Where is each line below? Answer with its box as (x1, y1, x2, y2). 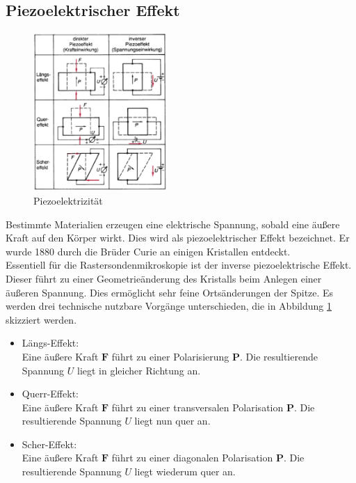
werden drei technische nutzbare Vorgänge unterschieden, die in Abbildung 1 (6, 299, 332, 313)
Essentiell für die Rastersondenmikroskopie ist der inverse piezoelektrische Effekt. (6, 258, 352, 272)
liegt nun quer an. (134, 413, 211, 428)
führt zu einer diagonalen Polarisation (111, 450, 273, 465)
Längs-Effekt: (22, 335, 79, 350)
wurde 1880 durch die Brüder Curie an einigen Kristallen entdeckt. (6, 244, 291, 258)
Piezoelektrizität (33, 193, 103, 207)
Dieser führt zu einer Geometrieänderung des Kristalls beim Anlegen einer (6, 271, 322, 285)
